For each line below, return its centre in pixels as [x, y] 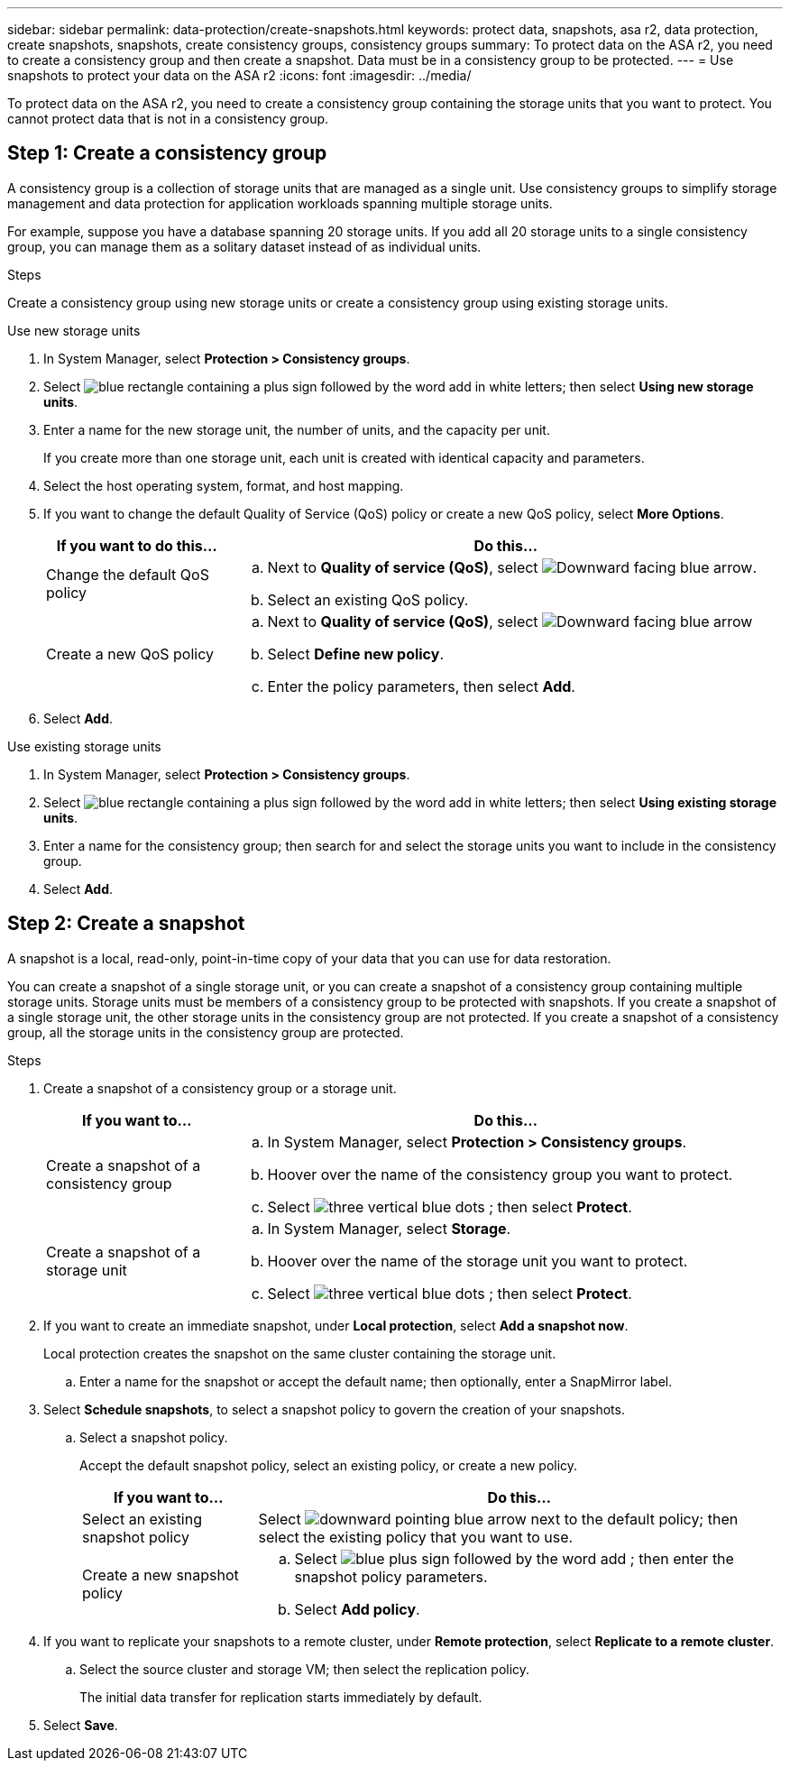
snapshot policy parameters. [391, 1576]
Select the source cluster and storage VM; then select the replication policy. [305, 1669]
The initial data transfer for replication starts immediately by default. [281, 1697]
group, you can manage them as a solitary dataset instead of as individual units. [244, 246]
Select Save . [81, 1725]
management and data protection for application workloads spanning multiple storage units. [280, 203]
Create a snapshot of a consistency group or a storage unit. [220, 1088]
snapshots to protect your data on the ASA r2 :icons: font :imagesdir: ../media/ [239, 75]
